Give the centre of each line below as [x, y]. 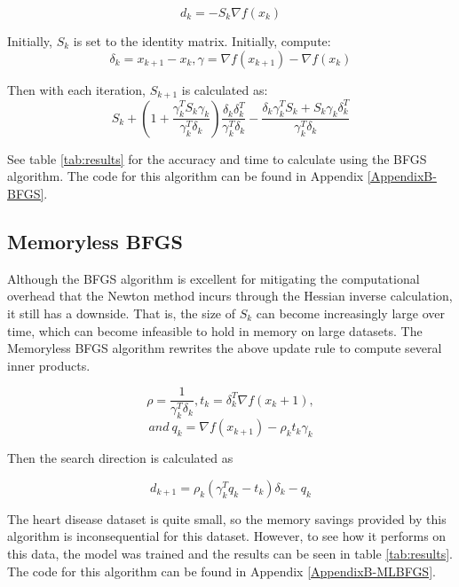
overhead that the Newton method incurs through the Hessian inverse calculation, [230, 296]
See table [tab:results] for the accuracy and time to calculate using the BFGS [217, 158]
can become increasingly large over [350, 313]
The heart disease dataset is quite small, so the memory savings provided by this [227, 518]
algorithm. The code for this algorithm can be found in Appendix [186, 176]
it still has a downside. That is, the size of [122, 313]
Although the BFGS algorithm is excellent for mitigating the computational [214, 278]
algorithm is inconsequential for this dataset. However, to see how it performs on [227, 536]
